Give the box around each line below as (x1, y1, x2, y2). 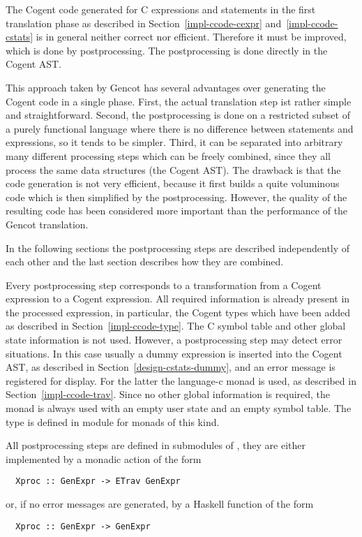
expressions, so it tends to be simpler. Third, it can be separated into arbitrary (6, 135, 343, 149)
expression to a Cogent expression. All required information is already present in (6, 291, 350, 306)
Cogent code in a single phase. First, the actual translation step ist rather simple (6, 94, 352, 108)
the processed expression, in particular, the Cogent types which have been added (6, 304, 351, 319)
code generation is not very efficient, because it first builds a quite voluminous (6, 176, 340, 191)
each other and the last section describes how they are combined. (6, 254, 284, 269)
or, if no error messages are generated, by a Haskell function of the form (6, 496, 314, 511)
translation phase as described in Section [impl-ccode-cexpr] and (6, 15, 282, 30)
